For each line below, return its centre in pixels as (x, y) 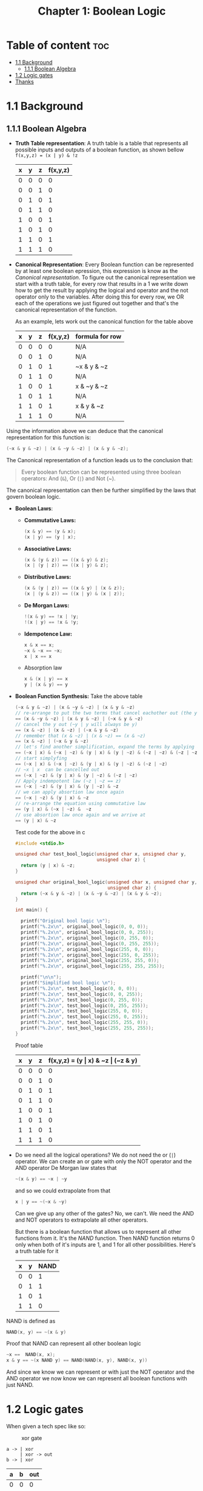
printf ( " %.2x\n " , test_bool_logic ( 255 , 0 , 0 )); (82, 1011)
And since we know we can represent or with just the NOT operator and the (101, 1372)
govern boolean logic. (34, 496)
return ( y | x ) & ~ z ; (48, 866)
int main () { (32, 910)
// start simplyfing (41, 758)
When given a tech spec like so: (46, 1427)
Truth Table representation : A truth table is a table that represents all (101, 143)
